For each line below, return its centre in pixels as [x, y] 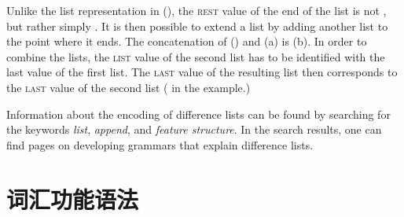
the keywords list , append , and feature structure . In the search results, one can [194, 129]
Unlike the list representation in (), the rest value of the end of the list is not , [196, 10]
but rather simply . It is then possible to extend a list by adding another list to [197, 26]
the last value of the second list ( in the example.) [129, 87]
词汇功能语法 [73, 199]
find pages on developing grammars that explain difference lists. [160, 144]
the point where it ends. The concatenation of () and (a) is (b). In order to [187, 41]
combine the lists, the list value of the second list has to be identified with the [196, 56]
